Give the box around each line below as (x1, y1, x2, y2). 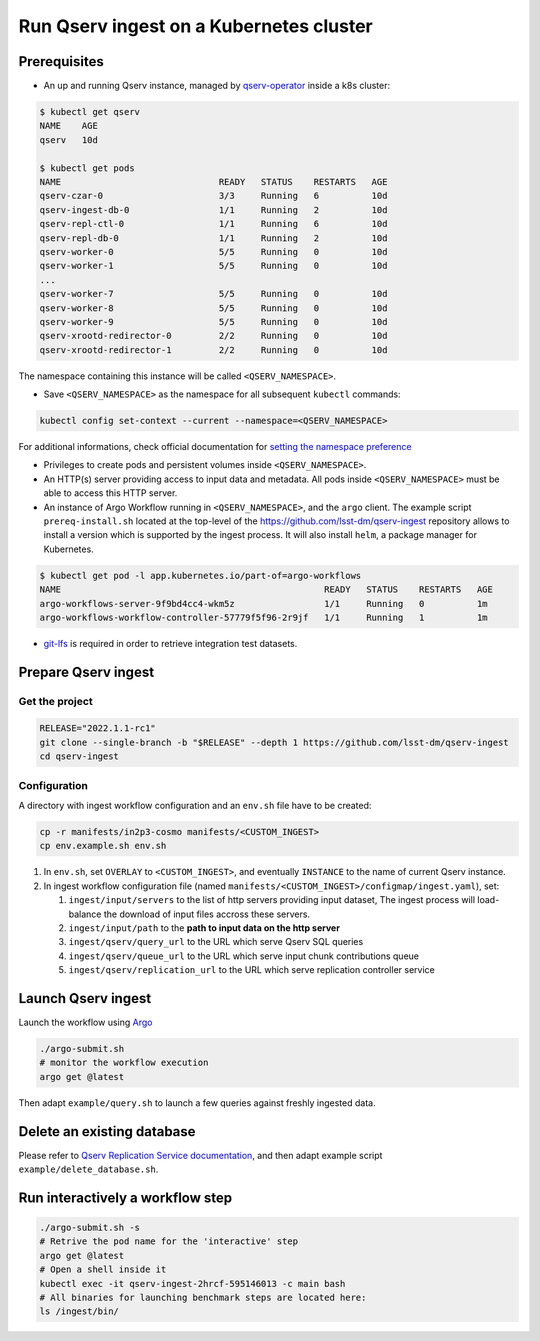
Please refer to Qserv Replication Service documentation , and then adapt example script (18, 1149, 383, 1161)
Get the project (18, 694, 94, 708)
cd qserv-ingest (39, 751, 120, 762)
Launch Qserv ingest (18, 990, 152, 1007)
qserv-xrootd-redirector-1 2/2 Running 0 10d (39, 344, 388, 355)
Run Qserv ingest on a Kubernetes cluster (18, 15, 374, 37)
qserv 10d (39, 134, 99, 145)
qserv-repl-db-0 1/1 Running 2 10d (39, 232, 388, 244)
